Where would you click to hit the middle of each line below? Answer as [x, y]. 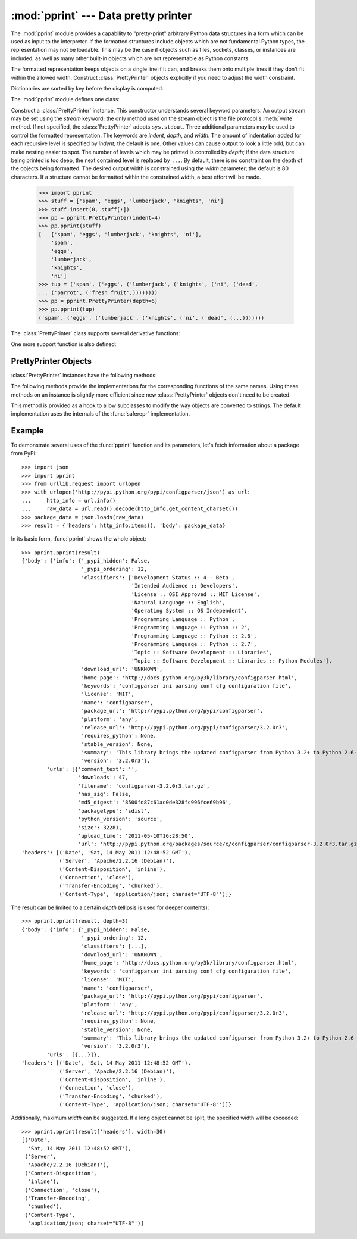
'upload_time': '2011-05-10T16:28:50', [136, 836]
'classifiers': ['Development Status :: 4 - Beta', [158, 577]
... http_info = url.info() [69, 500]
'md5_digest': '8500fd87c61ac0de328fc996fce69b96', [155, 803]
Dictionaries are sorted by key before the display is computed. [87, 88]
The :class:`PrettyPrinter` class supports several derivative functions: [96, 333]
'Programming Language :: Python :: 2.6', [194, 636]
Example [27, 431]
